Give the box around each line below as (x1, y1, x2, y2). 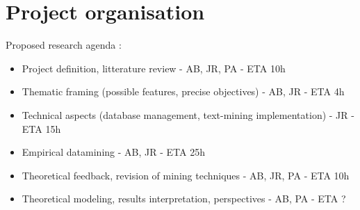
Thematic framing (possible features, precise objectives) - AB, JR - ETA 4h (22, 84, 345, 99)
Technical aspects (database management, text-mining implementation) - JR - (22, 107, 354, 122)
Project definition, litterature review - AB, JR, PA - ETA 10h (22, 60, 286, 75)
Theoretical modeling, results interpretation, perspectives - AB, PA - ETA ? (22, 191, 346, 206)
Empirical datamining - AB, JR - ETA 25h (22, 145, 205, 159)
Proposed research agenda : (6, 38, 122, 52)
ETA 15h (22, 121, 61, 136)
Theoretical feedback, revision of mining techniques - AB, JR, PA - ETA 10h (22, 168, 350, 182)
